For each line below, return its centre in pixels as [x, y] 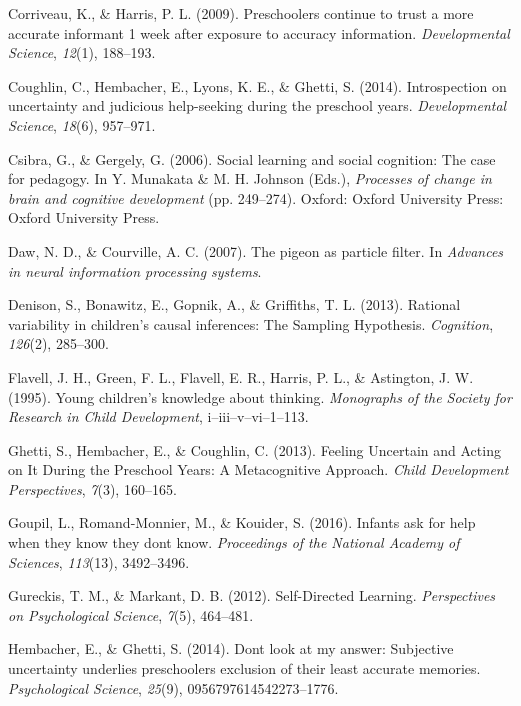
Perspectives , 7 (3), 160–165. [92, 488]
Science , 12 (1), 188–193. [82, 52]
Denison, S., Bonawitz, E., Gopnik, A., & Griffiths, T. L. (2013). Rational [234, 304]
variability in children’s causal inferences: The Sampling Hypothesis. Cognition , [251, 323]
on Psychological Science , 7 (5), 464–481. [131, 614]
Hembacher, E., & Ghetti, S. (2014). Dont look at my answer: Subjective [231, 648]
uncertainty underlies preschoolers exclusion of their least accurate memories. [244, 668]
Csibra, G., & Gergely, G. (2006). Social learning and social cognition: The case [252, 158]
